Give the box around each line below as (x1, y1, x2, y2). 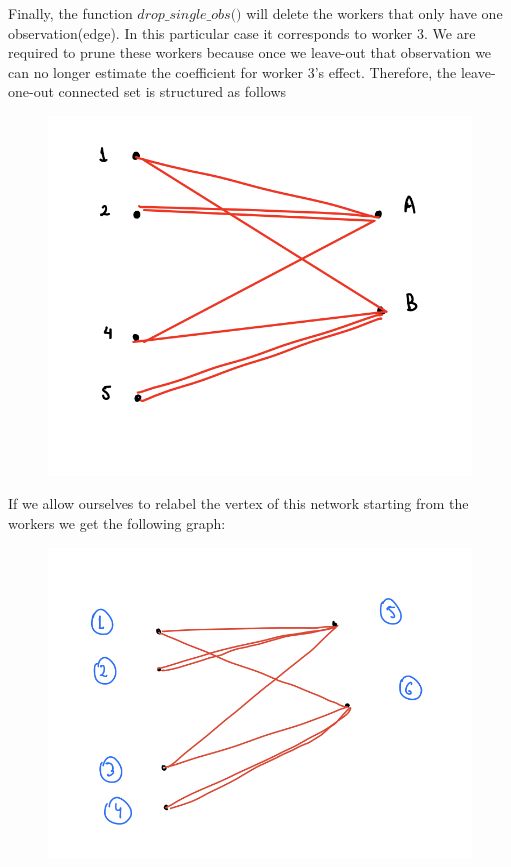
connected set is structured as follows (58, 81, 287, 102)
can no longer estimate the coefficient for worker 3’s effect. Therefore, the (8, 61, 457, 82)
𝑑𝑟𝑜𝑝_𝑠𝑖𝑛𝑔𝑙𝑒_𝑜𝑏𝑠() (137, 8, 242, 22)
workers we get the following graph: (8, 512, 226, 533)
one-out (8, 81, 54, 102)
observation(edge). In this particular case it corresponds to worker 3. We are (8, 22, 476, 43)
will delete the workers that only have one (246, 3, 503, 23)
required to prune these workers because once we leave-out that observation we (8, 42, 492, 63)
